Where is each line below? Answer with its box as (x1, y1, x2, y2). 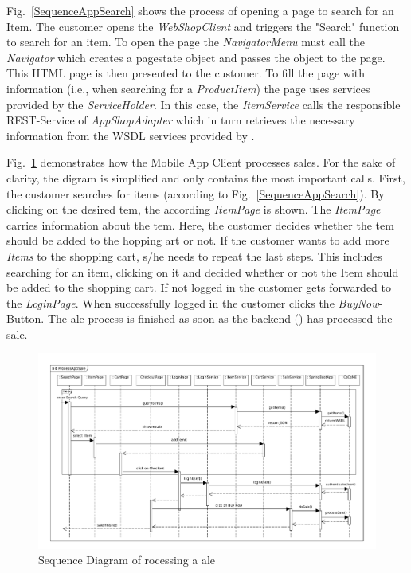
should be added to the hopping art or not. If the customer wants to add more (6, 232, 389, 249)
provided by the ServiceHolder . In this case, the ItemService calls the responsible (6, 96, 401, 112)
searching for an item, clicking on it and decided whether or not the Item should (6, 263, 399, 280)
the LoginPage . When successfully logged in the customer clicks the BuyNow (6, 294, 379, 311)
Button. (6, 310, 45, 327)
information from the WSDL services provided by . (6, 127, 255, 143)
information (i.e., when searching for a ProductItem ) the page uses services (6, 80, 370, 96)
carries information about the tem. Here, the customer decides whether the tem (6, 216, 394, 233)
